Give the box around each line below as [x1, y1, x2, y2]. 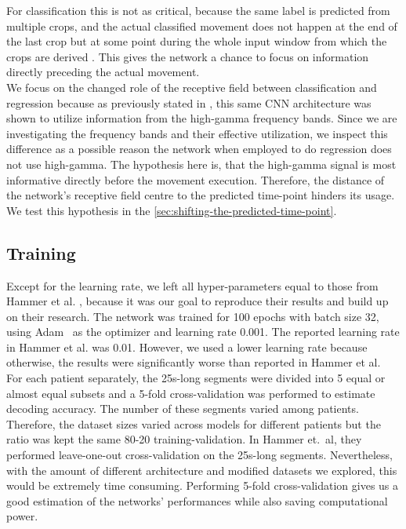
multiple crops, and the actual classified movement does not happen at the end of [6, 17, 397, 34]
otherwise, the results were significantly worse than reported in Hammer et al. [6, 354, 381, 370]
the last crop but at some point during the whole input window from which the [6, 33, 387, 49]
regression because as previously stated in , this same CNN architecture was [6, 94, 372, 111]
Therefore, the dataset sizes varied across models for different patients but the [6, 415, 381, 432]
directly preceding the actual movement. [6, 64, 200, 80]
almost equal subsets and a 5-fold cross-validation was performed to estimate [6, 385, 375, 401]
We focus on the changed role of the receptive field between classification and [6, 78, 377, 95]
